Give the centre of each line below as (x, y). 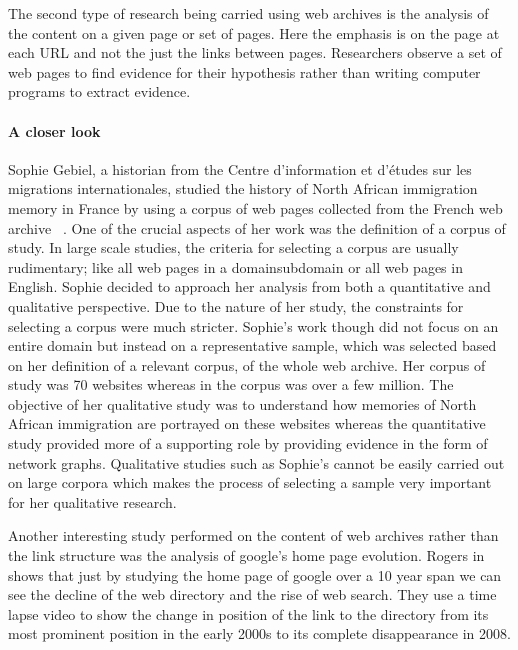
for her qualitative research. (92, 501)
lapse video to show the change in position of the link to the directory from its (248, 613)
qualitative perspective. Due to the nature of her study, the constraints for (236, 305)
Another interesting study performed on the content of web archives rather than (253, 535)
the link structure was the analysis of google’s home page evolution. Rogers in (246, 555)
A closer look (54, 130)
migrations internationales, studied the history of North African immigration (243, 188)
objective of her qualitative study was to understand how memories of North (242, 403)
